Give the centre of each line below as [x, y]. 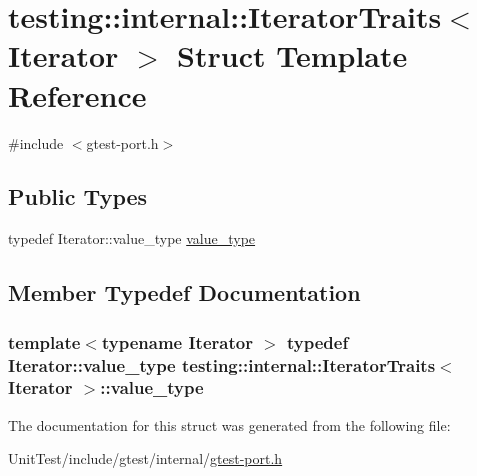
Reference [77, 94]
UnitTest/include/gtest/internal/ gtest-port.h [145, 458]
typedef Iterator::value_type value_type [132, 238]
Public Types [78, 196]
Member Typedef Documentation [184, 292]
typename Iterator [177, 341]
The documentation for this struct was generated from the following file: [229, 424]
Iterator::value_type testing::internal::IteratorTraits [222, 364]
